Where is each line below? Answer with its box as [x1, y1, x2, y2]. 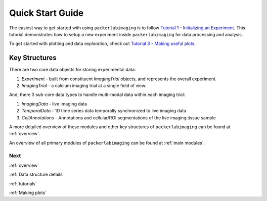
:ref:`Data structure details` [9, 171, 64, 178]
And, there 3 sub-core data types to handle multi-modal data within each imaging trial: [9, 92, 185, 98]
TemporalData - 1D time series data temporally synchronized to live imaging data [21, 108, 186, 114]
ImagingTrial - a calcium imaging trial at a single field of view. [21, 83, 147, 89]
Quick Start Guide [9, 7, 84, 18]
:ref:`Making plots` [9, 190, 47, 196]
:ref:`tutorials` [9, 181, 37, 187]
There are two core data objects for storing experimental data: [9, 67, 136, 73]
